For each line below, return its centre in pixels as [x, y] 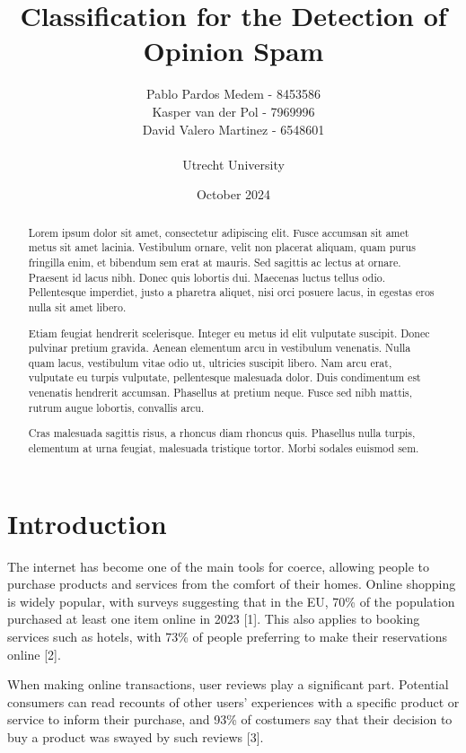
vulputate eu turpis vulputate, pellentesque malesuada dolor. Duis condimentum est [224, 377]
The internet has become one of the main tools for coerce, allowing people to [219, 566]
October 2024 [233, 194]
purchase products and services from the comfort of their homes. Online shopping [232, 584]
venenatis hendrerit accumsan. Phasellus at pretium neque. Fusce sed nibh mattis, [220, 393]
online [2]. [34, 654]
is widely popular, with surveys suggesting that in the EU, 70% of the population [231, 601]
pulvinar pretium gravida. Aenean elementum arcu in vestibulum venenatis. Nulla [220, 348]
